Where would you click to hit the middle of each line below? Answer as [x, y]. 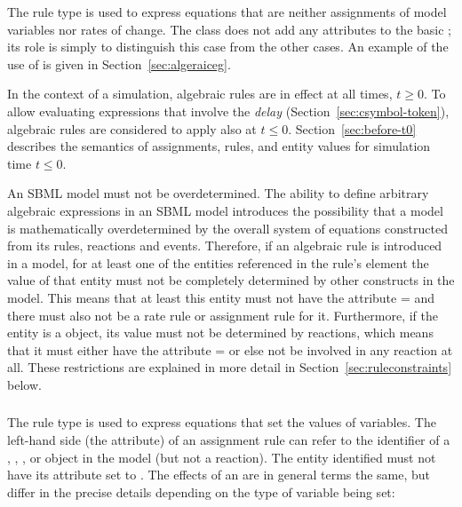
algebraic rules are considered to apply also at [132, 128]
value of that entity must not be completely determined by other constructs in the [231, 280]
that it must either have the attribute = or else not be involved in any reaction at [230, 349]
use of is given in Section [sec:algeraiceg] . [119, 63]
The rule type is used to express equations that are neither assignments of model [227, 12]
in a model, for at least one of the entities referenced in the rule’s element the [218, 262]
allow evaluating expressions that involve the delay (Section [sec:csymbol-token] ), [228, 111]
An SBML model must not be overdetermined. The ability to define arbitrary [218, 193]
